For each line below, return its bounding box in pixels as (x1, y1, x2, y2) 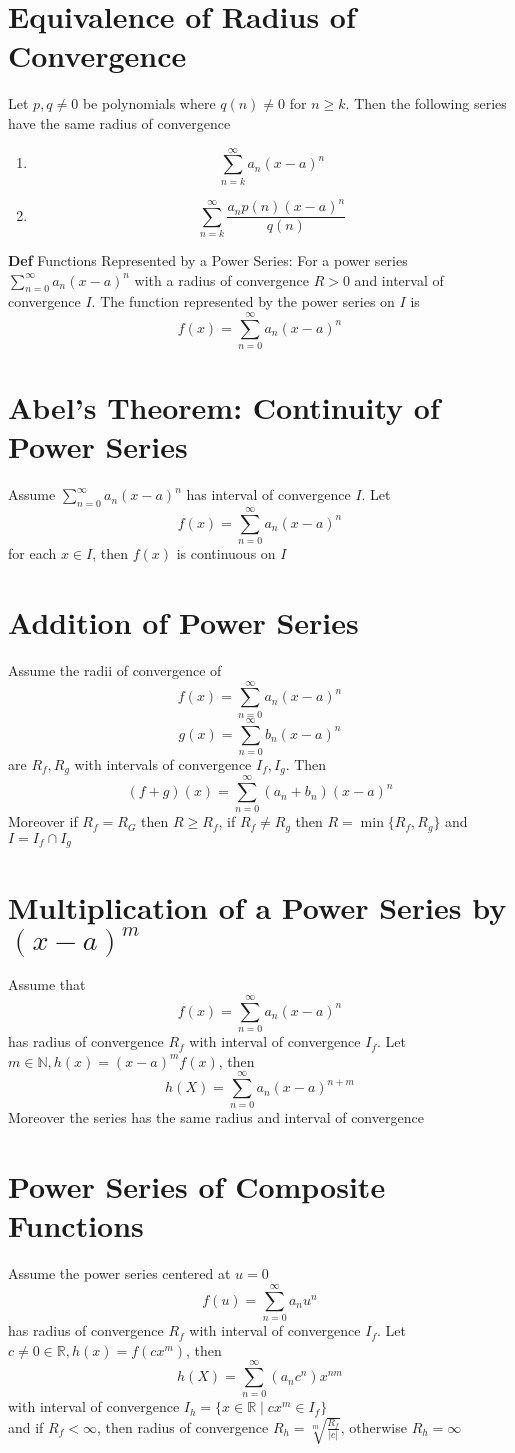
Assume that (8, 974, 86, 995)
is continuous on (176, 543, 276, 564)
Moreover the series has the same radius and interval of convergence (8, 1107, 424, 1128)
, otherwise (340, 1416, 407, 1437)
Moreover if (8, 811, 78, 832)
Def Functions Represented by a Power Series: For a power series (8, 249, 408, 270)
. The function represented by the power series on (91, 291, 395, 312)
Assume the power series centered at (8, 1263, 231, 1284)
